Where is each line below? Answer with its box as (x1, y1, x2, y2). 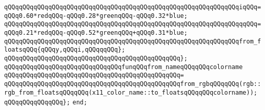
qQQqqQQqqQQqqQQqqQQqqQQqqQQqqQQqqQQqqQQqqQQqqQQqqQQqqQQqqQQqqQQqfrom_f (4, 37, 261, 45)
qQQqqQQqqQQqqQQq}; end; (4, 99, 88, 106)
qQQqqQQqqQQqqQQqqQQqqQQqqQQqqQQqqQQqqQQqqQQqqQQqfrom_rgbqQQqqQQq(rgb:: (4, 80, 261, 87)
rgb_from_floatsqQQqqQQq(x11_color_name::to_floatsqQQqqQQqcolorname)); (4, 89, 257, 96)
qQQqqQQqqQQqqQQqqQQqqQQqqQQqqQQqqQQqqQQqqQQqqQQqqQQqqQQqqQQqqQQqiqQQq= (4, 4, 261, 11)
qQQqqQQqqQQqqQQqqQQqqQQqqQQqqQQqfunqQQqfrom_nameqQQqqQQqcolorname (4, 63, 243, 71)
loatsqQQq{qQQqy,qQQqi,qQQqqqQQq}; (4, 46, 126, 54)
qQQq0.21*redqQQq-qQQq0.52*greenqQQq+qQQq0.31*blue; (4, 29, 188, 36)
